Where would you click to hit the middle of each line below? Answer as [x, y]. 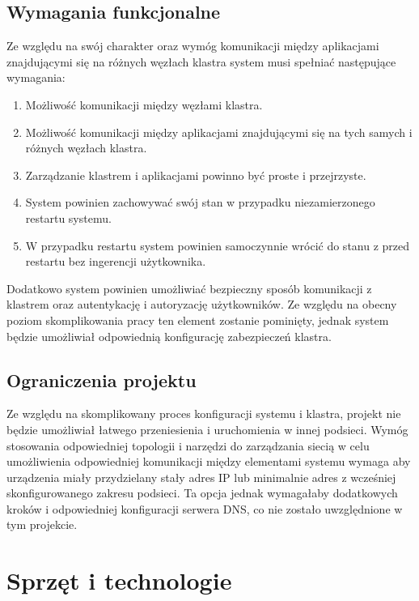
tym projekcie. [42, 524]
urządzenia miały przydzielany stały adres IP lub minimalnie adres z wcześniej [201, 477]
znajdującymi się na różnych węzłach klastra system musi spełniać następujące [201, 61]
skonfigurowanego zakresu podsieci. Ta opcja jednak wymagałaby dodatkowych [202, 493]
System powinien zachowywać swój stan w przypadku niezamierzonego [200, 202]
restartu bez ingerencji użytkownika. [116, 261]
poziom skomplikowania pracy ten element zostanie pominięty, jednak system [198, 320]
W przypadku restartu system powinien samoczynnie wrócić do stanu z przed [218, 245]
